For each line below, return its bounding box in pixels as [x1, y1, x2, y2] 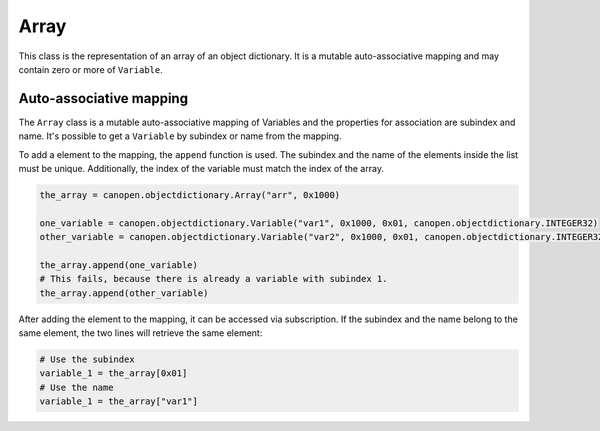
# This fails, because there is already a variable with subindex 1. [39, 273, 388, 285]
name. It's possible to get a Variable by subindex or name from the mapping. [18, 130, 342, 142]
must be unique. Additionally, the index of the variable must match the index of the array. [18, 163, 385, 175]
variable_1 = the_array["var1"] [39, 396, 199, 407]
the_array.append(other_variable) [39, 287, 209, 299]
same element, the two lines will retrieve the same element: [18, 327, 263, 339]
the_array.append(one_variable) [39, 259, 199, 270]
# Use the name [39, 381, 114, 393]
